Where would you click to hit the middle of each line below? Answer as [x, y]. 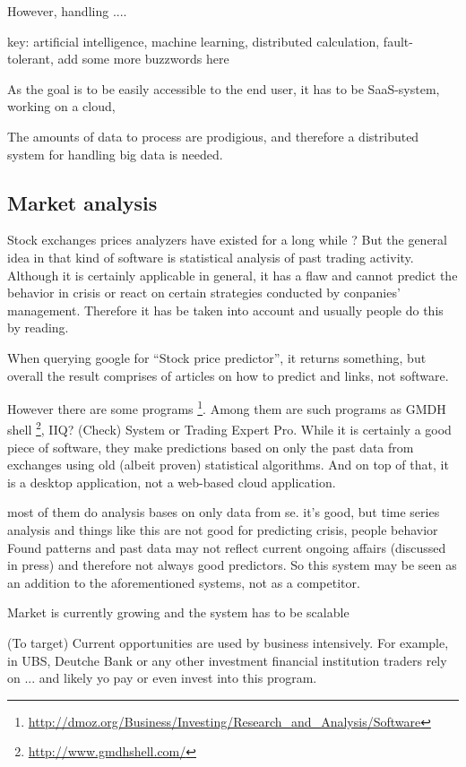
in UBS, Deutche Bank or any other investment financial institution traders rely [227, 660]
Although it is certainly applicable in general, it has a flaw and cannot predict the [233, 275]
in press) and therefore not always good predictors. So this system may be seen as [232, 565]
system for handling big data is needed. [115, 154]
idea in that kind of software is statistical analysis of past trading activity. [211, 257]
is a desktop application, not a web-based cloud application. [172, 482]
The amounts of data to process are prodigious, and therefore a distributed [213, 136]
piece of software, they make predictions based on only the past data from [211, 447]
